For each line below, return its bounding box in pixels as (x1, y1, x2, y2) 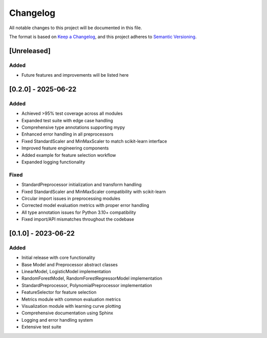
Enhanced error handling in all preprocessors (21, 131, 114, 137)
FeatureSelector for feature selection (21, 290, 96, 295)
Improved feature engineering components (21, 145, 109, 151)
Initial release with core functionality (21, 255, 95, 261)
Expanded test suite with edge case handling (21, 117, 113, 123)
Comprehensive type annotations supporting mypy (21, 124, 126, 131)
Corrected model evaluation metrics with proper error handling (21, 202, 149, 208)
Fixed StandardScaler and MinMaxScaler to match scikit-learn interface (21, 138, 168, 144)
